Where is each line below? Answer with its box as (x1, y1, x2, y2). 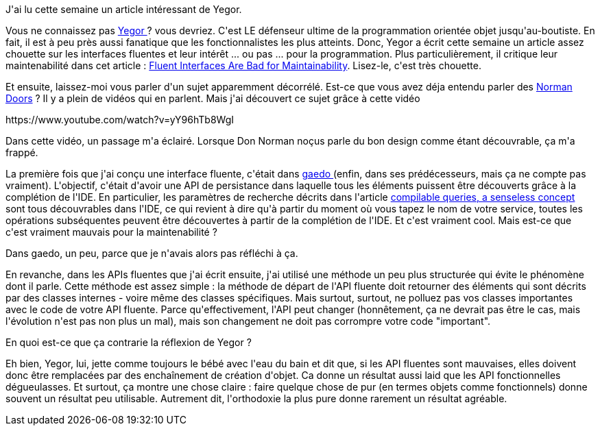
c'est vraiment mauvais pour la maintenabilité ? (5, 226, 217, 238)
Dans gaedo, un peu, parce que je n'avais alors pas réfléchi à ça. (5, 247, 298, 259)
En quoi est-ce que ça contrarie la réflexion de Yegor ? (5, 336, 252, 348)
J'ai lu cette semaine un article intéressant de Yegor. (5, 3, 242, 15)
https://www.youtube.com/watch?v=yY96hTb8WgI (5, 114, 234, 125)
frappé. (5, 147, 38, 158)
